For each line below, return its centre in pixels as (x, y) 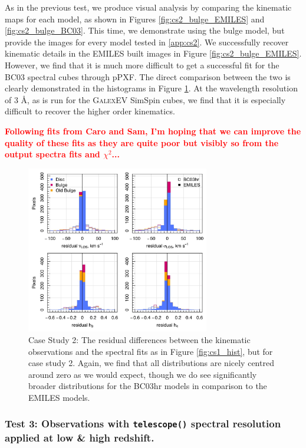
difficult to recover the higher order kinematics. (90, 111)
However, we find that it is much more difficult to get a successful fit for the (142, 65)
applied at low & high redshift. (80, 437)
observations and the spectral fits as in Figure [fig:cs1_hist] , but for (151, 351)
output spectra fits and (52, 154)
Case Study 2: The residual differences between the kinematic (139, 339)
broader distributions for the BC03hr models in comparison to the (148, 386)
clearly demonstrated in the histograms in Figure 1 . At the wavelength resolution (151, 88)
